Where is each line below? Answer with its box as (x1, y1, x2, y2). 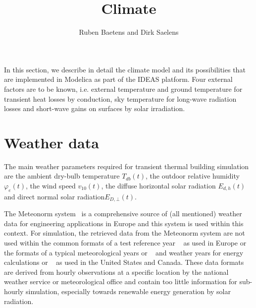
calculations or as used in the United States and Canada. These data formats (4, 257, 244, 267)
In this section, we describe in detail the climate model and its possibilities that (4, 64, 246, 74)
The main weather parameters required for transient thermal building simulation (4, 161, 249, 171)
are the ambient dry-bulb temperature (4, 171, 120, 181)
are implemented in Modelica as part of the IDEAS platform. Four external (4, 74, 233, 84)
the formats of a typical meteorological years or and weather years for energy (4, 247, 244, 257)
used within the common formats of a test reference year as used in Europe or (4, 238, 247, 248)
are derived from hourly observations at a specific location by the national (4, 266, 229, 277)
